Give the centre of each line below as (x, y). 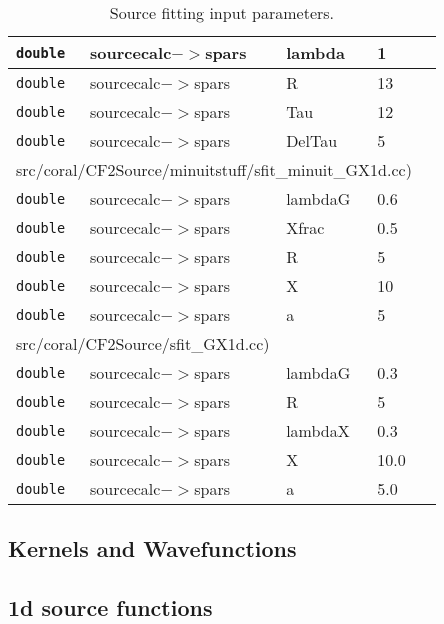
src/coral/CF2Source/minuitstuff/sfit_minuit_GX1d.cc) (214, 169)
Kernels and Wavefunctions (152, 548)
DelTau (312, 140)
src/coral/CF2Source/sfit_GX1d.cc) (143, 343)
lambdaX (318, 430)
